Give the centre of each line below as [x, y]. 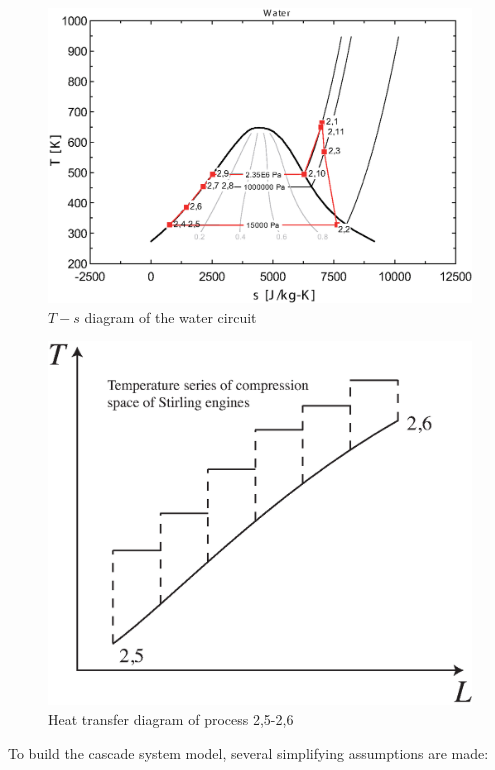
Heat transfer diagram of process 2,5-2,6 [171, 718]
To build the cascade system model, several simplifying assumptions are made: [248, 752]
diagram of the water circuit [170, 316]
